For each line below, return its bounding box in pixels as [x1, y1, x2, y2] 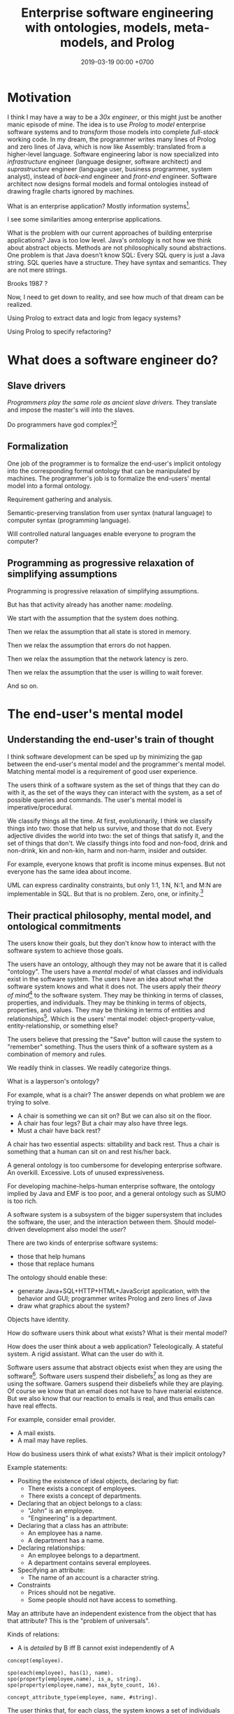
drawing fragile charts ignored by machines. [7, 187, 135, 195]
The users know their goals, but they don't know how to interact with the [7, 939, 217, 948]
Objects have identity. [7, 1316, 70, 1324]
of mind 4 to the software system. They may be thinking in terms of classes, [7, 990, 224, 999]
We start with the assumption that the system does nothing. [7, 614, 179, 622]
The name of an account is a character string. [27, 1573, 159, 1582]
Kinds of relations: [7, 1630, 60, 1639]
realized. [7, 301, 33, 309]
